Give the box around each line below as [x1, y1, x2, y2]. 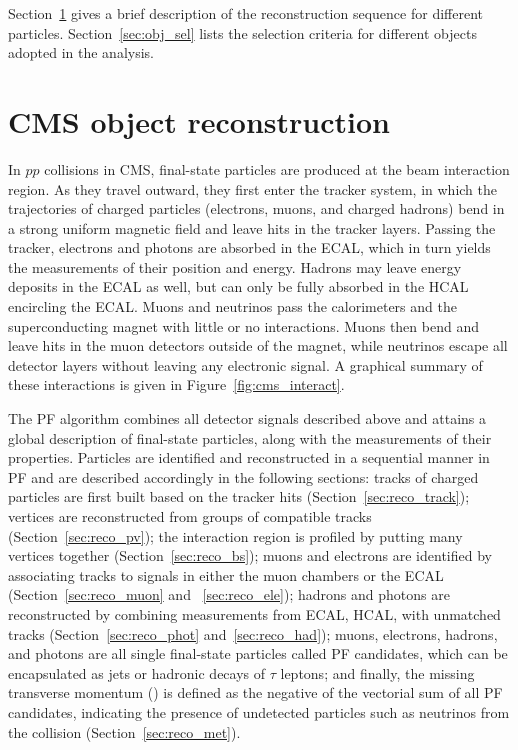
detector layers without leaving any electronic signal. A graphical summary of [8, 354, 483, 375]
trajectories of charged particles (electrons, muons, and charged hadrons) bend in [8, 198, 505, 219]
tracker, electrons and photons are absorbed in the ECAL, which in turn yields [8, 237, 491, 258]
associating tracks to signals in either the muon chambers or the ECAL [8, 564, 444, 585]
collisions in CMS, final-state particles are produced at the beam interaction [44, 158, 510, 179]
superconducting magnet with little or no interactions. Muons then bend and [8, 315, 479, 336]
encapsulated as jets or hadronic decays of [8, 662, 266, 683]
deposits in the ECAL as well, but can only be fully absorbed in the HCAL [8, 276, 469, 297]
